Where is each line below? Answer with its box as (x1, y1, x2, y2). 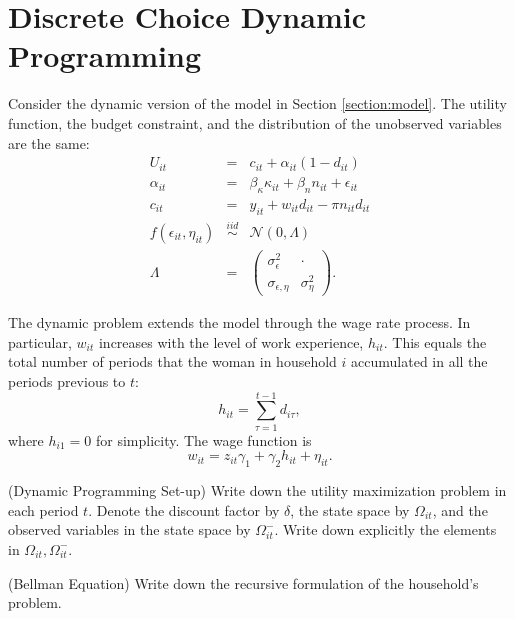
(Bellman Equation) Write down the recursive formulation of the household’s (8, 572, 479, 593)
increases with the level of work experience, (98, 331, 364, 352)
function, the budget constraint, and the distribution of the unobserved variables (8, 112, 502, 133)
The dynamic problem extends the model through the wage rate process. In (8, 312, 471, 333)
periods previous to (8, 371, 126, 392)
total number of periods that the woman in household (8, 351, 337, 372)
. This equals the (383, 331, 487, 352)
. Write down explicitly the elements (274, 519, 497, 540)
